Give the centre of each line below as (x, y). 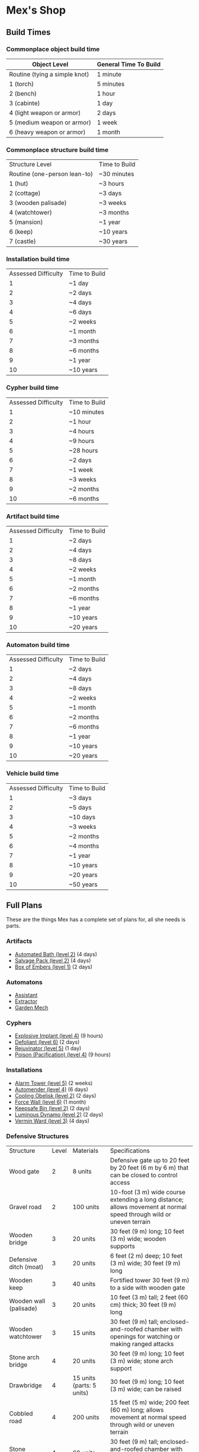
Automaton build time (38, 645)
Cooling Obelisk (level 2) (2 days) (55, 1095)
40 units (84, 1284)
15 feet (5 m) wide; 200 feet (150, 1402)
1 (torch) (22, 84)
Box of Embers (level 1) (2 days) (54, 967)
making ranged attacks (142, 1344)
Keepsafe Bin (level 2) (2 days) (52, 1108)
